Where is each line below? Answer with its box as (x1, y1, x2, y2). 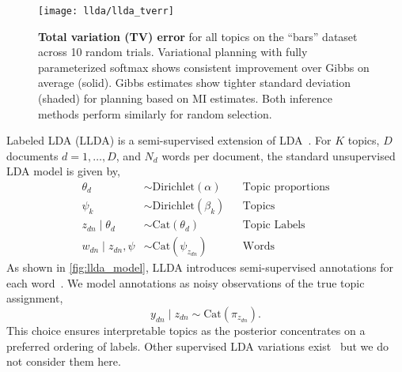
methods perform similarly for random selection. (38, 105, 272, 122)
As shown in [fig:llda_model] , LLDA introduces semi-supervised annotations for (6, 259, 393, 276)
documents (6, 147, 59, 163)
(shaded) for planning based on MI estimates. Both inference (38, 90, 332, 107)
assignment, (6, 290, 63, 306)
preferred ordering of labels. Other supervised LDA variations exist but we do (6, 337, 389, 354)
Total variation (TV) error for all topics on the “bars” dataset (38, 28, 358, 44)
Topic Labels (242, 220, 305, 231)
